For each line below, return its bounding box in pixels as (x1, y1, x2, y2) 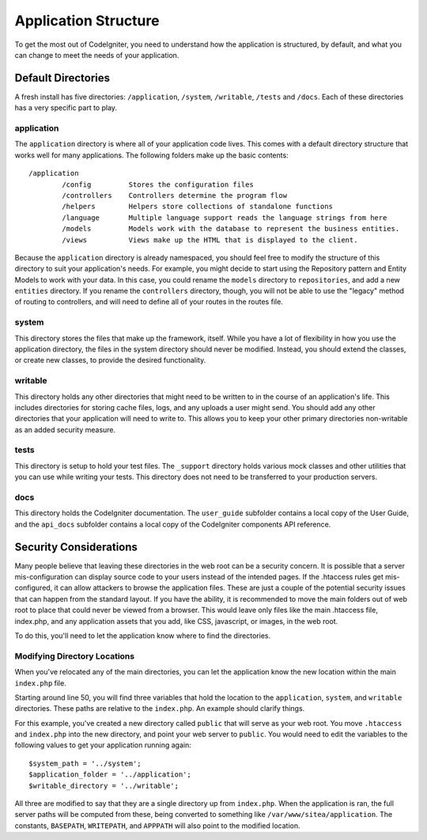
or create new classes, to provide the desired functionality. (14, 355, 206, 365)
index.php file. (14, 678, 66, 688)
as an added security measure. (14, 424, 116, 435)
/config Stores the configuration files (62, 180, 255, 189)
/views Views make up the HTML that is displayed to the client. (62, 235, 358, 245)
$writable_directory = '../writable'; (28, 781, 179, 790)
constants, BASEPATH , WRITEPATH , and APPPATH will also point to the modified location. (14, 820, 300, 830)
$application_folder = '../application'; (28, 770, 191, 779)
